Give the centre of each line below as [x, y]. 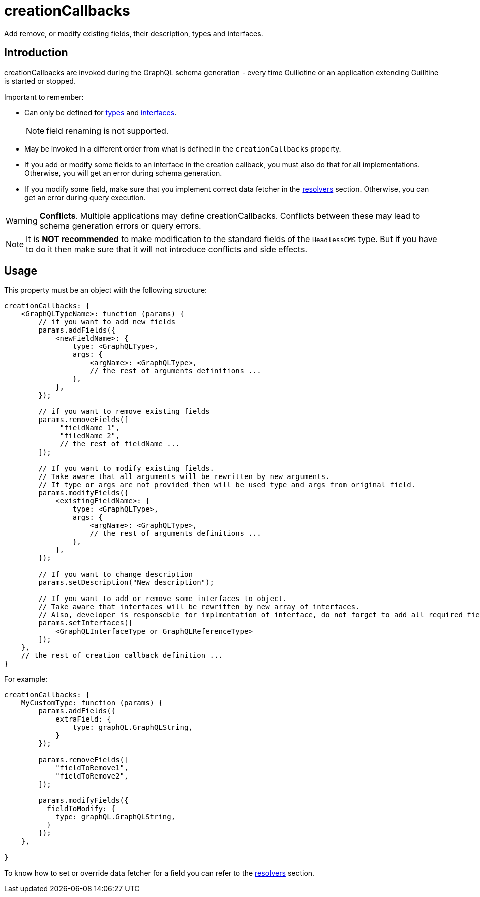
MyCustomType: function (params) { [92, 703]
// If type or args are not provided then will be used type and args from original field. [227, 485]
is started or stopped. [40, 81]
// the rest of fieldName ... [120, 444]
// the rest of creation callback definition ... [122, 656]
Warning [22, 220]
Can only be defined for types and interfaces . [101, 112]
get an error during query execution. [85, 197]
